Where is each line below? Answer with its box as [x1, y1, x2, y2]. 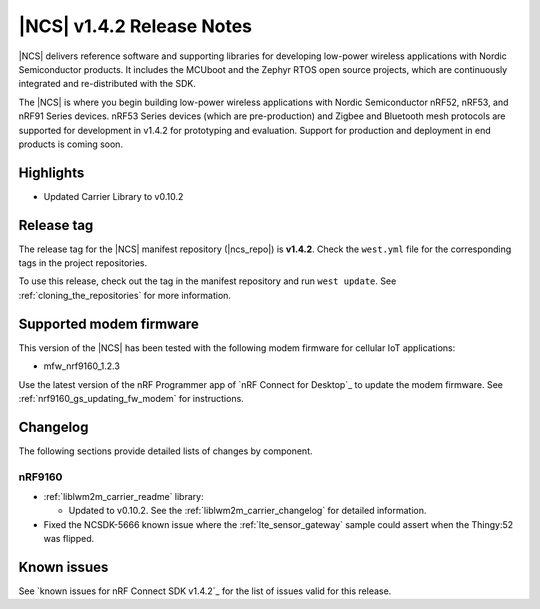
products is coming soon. [18, 138, 124, 150]
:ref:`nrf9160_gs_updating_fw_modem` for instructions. [18, 392, 244, 404]
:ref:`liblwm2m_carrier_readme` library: [43, 491, 204, 502]
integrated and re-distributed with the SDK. [18, 78, 197, 90]
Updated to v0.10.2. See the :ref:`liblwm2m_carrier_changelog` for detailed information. [68, 505, 427, 517]
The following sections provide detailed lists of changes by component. [18, 445, 314, 457]
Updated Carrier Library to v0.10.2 [43, 190, 184, 202]
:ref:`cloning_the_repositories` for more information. [18, 289, 232, 301]
